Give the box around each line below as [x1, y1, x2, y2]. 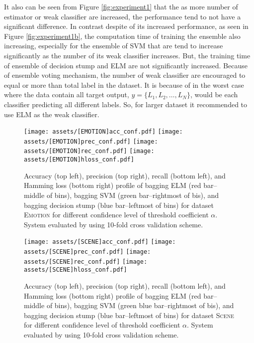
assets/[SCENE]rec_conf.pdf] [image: [24, 258, 148, 265]
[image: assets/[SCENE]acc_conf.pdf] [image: [24, 238, 176, 246]
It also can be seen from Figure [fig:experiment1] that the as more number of [4, 1, 238, 11]
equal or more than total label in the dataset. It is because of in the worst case [4, 79, 244, 90]
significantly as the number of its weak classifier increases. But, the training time [4, 50, 251, 60]
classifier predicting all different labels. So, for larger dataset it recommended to [4, 99, 248, 109]
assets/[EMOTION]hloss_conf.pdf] [24, 156, 134, 164]
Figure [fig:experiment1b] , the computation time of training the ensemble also [4, 30, 241, 41]
